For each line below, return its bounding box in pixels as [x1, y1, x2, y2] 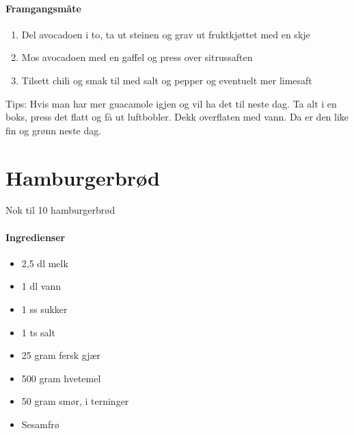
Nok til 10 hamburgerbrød [5, 203, 115, 217]
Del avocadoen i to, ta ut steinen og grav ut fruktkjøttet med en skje [21, 27, 310, 41]
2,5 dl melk [21, 256, 68, 270]
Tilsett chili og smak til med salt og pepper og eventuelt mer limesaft [21, 73, 312, 87]
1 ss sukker [21, 302, 68, 316]
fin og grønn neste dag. [5, 123, 102, 137]
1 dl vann [21, 279, 61, 293]
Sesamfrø [21, 417, 59, 432]
